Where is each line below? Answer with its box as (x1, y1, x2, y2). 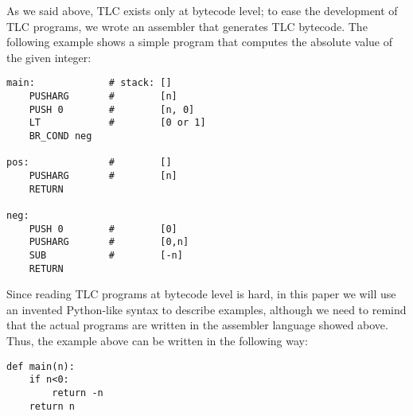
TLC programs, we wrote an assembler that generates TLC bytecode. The (6, 17, 368, 34)
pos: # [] (6, 157, 172, 169)
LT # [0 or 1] (29, 117, 206, 129)
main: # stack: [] (6, 77, 172, 89)
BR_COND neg (29, 130, 92, 142)
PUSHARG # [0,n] (29, 236, 189, 248)
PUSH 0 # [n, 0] (29, 103, 195, 115)
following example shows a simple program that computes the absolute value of (6, 33, 392, 50)
